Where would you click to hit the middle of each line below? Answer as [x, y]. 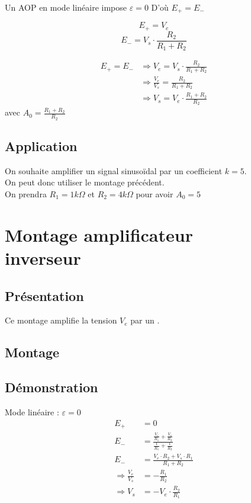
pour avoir [155, 194]
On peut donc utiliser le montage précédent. [85, 182]
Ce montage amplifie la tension [61, 320]
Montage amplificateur [99, 234]
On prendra [26, 194]
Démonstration [52, 387]
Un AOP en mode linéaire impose [66, 7]
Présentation [44, 295]
